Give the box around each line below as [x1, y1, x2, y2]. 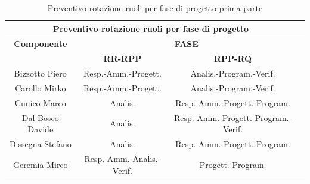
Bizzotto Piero [14, 67, 67, 80]
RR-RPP [103, 52, 142, 65]
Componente [14, 37, 67, 50]
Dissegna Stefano [9, 138, 72, 150]
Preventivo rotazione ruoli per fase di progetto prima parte [47, 2, 263, 14]
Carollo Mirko [15, 81, 66, 94]
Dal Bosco [21, 111, 59, 123]
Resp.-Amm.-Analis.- [84, 152, 161, 164]
